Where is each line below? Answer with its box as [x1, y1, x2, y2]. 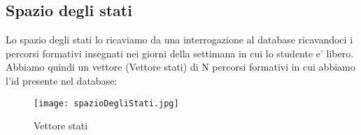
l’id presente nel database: [6, 73, 118, 87]
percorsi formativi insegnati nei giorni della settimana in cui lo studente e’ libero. [6, 45, 354, 60]
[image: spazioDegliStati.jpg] [34, 98, 179, 108]
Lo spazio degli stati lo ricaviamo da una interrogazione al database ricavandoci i [6, 32, 353, 47]
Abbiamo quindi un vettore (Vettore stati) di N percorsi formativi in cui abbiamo [6, 59, 355, 74]
